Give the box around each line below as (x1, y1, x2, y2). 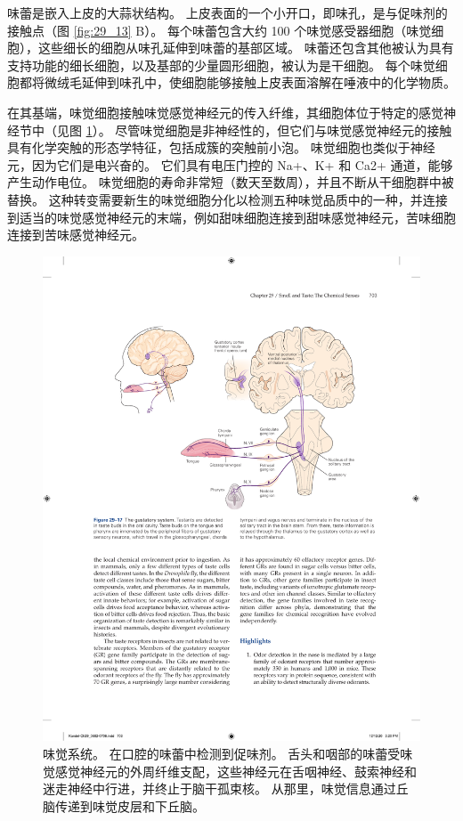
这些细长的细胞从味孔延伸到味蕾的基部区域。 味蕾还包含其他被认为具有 (37, 38, 454, 57)
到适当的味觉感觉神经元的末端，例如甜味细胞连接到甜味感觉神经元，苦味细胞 (7, 207, 456, 226)
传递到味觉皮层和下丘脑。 (54, 796, 205, 815)
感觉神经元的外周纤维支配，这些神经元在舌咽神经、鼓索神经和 (54, 761, 417, 780)
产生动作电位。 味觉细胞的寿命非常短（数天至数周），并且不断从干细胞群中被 (7, 173, 454, 191)
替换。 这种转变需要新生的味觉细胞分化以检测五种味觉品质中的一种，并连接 (7, 190, 448, 208)
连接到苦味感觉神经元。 (7, 225, 144, 244)
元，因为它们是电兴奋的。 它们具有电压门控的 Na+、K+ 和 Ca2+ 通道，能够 (7, 155, 453, 174)
